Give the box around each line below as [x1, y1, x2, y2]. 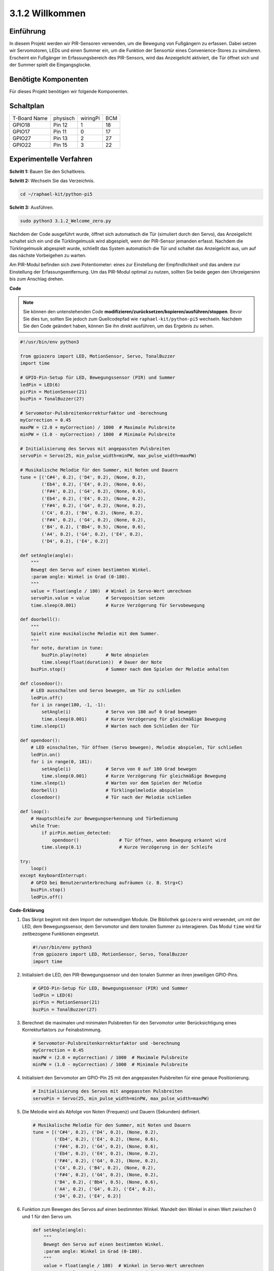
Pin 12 [53, 122, 68, 129]
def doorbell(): [20, 617, 61, 622]
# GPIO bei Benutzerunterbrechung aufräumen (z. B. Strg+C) [30, 880, 184, 886]
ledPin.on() [30, 751, 61, 758]
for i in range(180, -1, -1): [30, 702, 106, 708]
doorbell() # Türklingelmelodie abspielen [30, 787, 184, 793]
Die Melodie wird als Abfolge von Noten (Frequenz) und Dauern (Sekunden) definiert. [22, 1108, 200, 1114]
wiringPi [80, 115, 100, 122]
